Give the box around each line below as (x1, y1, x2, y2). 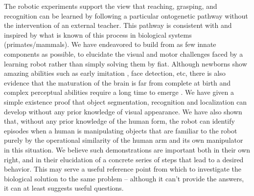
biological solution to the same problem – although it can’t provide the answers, (4, 173, 244, 183)
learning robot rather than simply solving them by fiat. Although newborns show (4, 58, 247, 68)
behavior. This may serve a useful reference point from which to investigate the (4, 164, 242, 174)
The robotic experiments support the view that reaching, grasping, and (4, 1, 217, 11)
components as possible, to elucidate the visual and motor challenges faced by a (4, 48, 243, 59)
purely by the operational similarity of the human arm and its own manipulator (4, 135, 243, 145)
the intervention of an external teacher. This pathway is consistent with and (4, 20, 232, 30)
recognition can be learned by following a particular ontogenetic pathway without (4, 10, 248, 21)
